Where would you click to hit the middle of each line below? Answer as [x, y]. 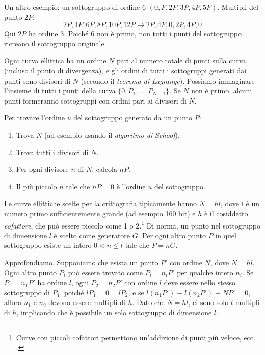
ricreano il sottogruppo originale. [55, 43]
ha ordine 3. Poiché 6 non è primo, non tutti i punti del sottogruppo [135, 33]
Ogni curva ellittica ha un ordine [55, 60]
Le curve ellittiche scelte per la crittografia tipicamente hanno [101, 203]
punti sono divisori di [37, 80]
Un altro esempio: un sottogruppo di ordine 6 [75, 7]
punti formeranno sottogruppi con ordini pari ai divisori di [95, 100]
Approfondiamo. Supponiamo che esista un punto [81, 262]
